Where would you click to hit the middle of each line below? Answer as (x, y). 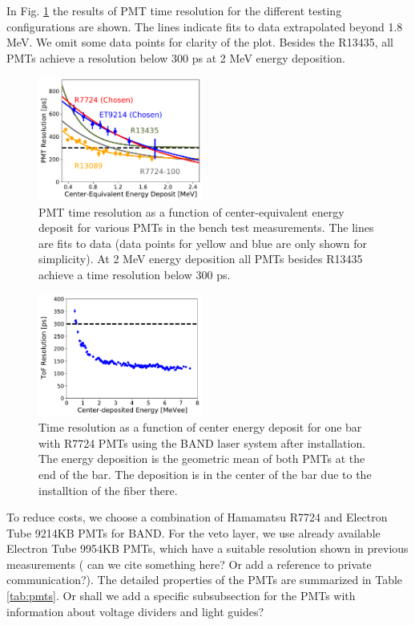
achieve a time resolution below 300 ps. (135, 275)
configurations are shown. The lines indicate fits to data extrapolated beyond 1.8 (205, 26)
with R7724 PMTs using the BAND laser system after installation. (202, 442)
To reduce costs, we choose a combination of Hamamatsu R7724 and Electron (197, 517)
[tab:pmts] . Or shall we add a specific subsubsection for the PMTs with (181, 596)
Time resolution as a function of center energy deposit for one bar (200, 427)
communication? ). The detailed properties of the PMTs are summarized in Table (205, 580)
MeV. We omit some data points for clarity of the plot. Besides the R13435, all (200, 42)
